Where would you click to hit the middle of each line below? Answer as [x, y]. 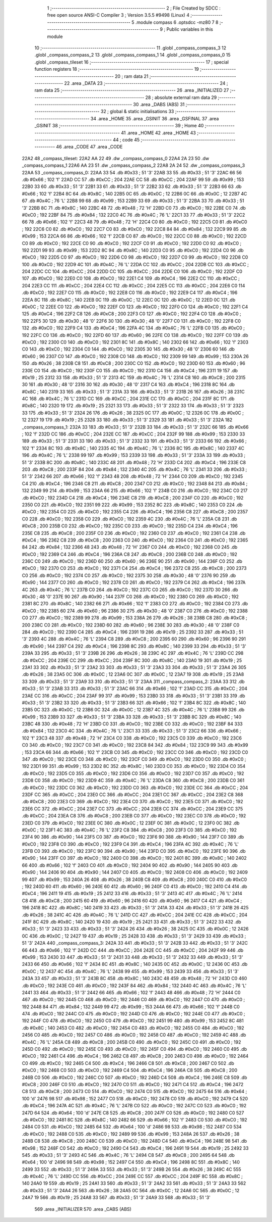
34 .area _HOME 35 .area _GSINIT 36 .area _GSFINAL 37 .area [155, 118]
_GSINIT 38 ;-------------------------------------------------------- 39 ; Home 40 [119, 126]
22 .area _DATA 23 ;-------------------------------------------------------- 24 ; [146, 83]
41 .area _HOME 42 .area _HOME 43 [158, 133]
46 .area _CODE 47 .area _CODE [89, 147]
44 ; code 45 [126, 140]
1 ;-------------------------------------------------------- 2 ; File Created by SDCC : [134, 8]
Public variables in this [190, 29]
